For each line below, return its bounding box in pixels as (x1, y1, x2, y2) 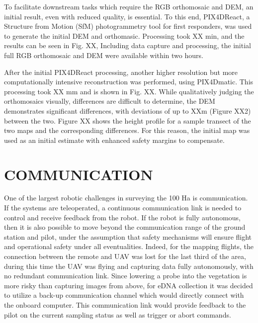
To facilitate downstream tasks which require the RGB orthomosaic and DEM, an (4, 1, 254, 11)
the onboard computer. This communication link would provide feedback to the (4, 299, 246, 310)
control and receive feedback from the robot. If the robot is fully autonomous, (4, 212, 241, 222)
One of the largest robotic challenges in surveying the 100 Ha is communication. (4, 193, 248, 203)
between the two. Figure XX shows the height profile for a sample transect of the (4, 115, 251, 126)
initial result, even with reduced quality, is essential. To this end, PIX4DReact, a (4, 11, 250, 21)
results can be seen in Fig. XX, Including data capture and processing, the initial (4, 40, 251, 51)
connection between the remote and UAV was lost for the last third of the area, (4, 251, 246, 261)
